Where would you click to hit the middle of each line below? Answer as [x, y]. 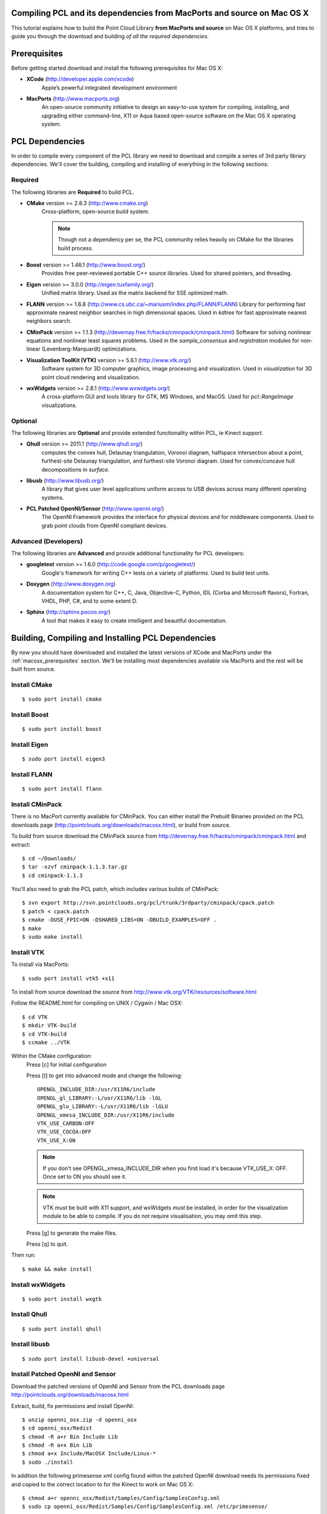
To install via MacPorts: [40, 964]
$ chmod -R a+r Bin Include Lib [70, 1436]
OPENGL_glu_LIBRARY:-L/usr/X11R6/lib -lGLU [103, 1106]
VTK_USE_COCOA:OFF [64, 1132]
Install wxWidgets [38, 1284]
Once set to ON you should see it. [85, 1177]
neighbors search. [49, 321]
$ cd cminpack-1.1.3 [52, 875]
